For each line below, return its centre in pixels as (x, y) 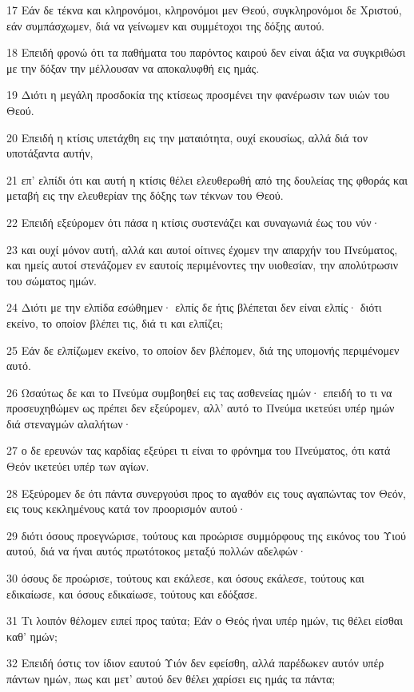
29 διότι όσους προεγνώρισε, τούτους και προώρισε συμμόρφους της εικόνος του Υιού (206, 535)
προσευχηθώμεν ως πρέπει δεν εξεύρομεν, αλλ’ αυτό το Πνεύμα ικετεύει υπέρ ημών (201, 408)
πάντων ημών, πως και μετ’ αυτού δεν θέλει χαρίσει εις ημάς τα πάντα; (171, 678)
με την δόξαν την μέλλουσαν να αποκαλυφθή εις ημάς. (133, 68)
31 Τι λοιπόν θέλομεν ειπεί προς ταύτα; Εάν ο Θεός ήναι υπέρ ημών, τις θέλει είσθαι (205, 620)
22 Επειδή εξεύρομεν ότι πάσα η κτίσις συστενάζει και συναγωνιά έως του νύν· (193, 222)
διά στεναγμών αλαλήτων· (69, 423)
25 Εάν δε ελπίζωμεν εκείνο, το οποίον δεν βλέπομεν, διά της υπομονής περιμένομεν (203, 350)
